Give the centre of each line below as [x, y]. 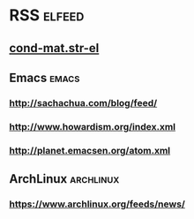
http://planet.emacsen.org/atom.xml [90, 150]
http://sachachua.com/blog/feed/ [83, 102]
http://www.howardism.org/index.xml [93, 126]
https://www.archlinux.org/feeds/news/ [97, 204]
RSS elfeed [47, 15]
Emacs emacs [45, 77]
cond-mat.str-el [54, 48]
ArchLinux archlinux [64, 179]
